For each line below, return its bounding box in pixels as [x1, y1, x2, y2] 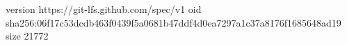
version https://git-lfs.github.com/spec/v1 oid [6, 2, 202, 16]
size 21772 [6, 29, 49, 43]
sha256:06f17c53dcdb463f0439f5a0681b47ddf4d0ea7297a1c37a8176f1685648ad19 [6, 15, 341, 29]
